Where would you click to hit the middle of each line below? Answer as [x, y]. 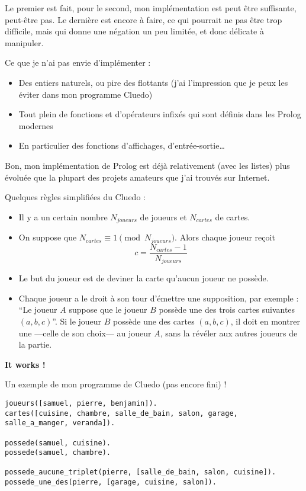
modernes [36, 125]
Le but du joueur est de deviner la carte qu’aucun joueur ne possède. [144, 278]
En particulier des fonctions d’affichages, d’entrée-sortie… [122, 145]
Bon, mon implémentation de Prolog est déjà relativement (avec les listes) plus [147, 165]
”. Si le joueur [77, 321]
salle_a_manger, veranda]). [60, 423]
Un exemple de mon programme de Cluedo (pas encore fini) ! [116, 384]
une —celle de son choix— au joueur [85, 333]
